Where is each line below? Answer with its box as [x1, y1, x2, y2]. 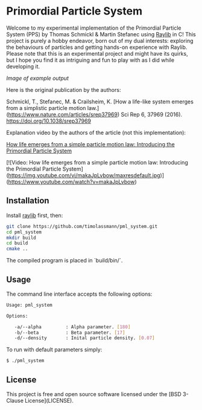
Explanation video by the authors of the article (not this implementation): [6, 129, 186, 136]
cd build [6, 240, 28, 246]
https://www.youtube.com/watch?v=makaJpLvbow [8, 178, 135, 185]
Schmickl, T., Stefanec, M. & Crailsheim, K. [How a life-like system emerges [6, 98, 194, 105]
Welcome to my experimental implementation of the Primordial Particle [6, 24, 182, 31]
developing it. [6, 62, 40, 70]
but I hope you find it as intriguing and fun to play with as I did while [6, 56, 175, 63]
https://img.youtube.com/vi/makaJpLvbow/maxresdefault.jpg [8, 171, 161, 179]
